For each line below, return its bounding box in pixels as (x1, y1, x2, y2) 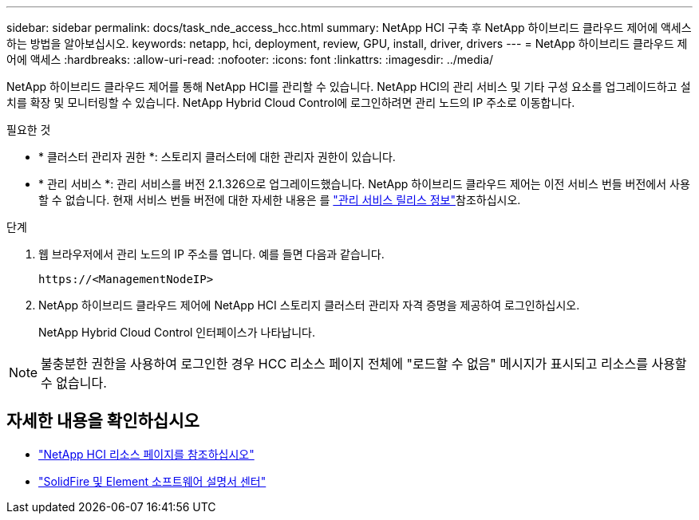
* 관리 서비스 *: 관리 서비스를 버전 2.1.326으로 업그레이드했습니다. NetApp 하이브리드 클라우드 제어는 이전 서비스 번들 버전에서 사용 (38, 177, 690, 191)
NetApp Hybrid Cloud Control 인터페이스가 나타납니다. (38, 325, 316, 339)
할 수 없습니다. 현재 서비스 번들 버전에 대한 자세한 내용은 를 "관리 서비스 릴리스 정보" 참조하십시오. (38, 193, 521, 207)
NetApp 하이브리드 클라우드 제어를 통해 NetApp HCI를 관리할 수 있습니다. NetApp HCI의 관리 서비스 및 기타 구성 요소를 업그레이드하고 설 (6, 80, 691, 93)
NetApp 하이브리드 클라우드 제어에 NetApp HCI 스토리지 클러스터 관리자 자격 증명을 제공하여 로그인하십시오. (38, 298, 580, 312)
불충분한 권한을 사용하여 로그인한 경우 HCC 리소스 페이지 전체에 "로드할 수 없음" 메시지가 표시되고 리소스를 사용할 (41, 356, 687, 372)
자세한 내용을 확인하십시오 (6, 411, 199, 431)
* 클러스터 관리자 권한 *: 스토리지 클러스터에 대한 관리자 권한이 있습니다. (38, 150, 396, 163)
